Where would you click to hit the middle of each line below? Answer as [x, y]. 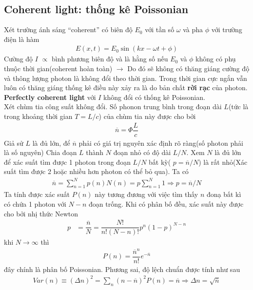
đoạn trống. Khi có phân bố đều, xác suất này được [166, 203]
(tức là [238, 106]
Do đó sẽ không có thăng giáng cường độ [188, 68]
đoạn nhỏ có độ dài [142, 152]
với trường [227, 29]
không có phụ [216, 59]
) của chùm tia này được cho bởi [147, 116]
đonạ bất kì [224, 194]
